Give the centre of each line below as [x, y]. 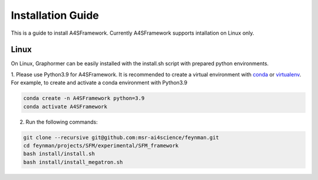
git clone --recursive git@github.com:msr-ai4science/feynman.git [121, 137]
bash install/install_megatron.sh [73, 162]
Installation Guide [55, 15]
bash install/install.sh [59, 154]
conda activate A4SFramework [65, 106]
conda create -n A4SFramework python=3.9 [84, 98]
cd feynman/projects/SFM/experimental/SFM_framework [101, 145]
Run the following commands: [62, 122]
